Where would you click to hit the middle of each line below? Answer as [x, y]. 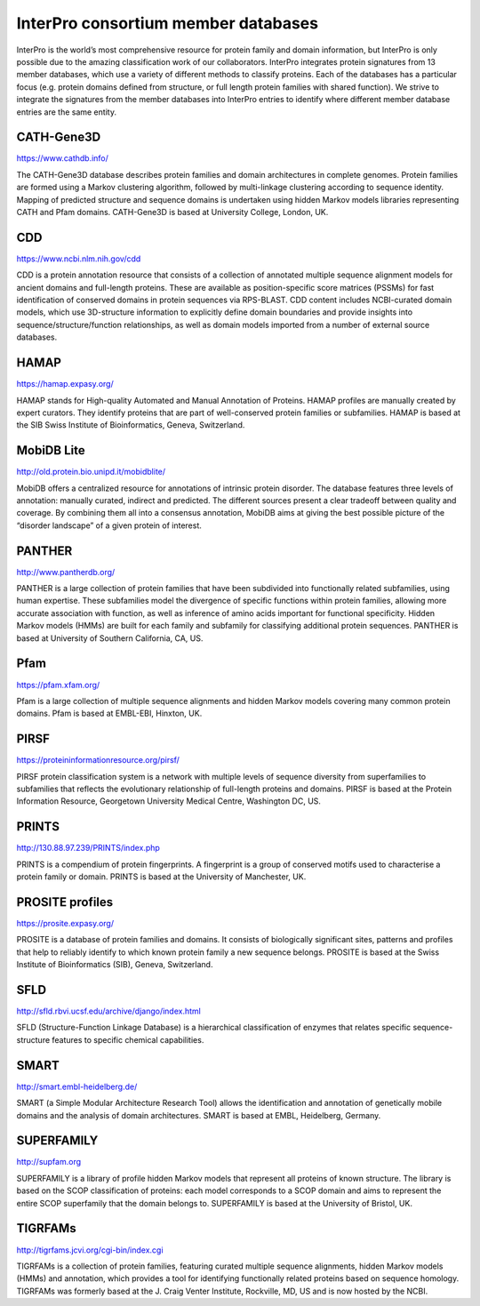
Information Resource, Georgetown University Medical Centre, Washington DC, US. [169, 801]
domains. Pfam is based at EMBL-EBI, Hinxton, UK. [109, 713]
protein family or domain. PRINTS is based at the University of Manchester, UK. [161, 877]
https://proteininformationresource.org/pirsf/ [98, 760]
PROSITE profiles [65, 902]
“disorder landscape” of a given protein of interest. [109, 525]
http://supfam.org [49, 1162]
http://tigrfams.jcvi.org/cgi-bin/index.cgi [90, 1250]
